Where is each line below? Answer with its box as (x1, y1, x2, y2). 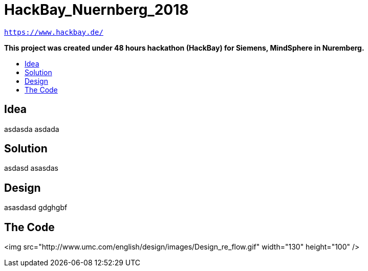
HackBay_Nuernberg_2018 (4, 1, 189, 18)
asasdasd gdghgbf (4, 203, 68, 212)
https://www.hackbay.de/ (4, 28, 103, 36)
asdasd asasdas (4, 164, 58, 173)
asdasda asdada (4, 124, 59, 133)
